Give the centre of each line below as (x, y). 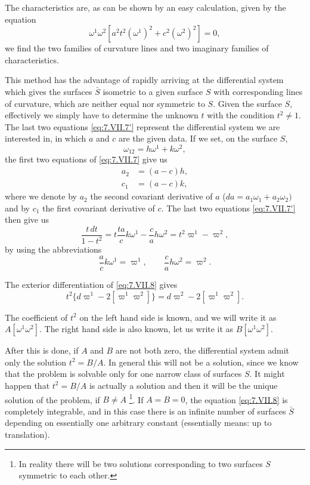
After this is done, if (42, 350)
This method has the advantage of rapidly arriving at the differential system (144, 80)
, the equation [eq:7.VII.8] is (236, 399)
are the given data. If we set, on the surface (198, 138)
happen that (27, 385)
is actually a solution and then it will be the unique (183, 385)
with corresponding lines (258, 91)
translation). (27, 434)
